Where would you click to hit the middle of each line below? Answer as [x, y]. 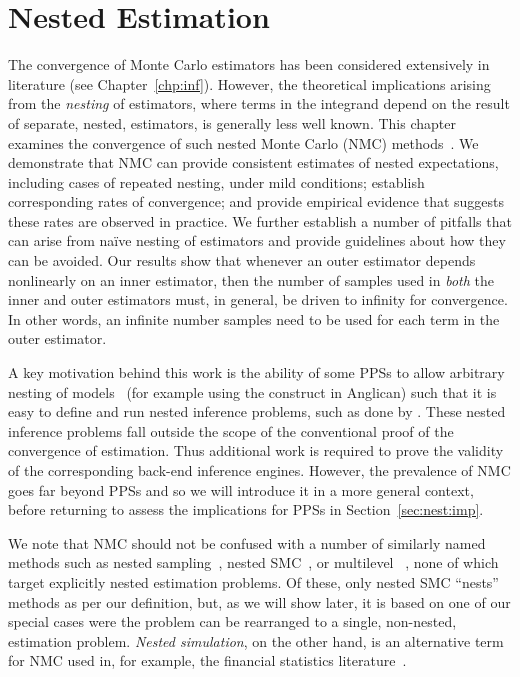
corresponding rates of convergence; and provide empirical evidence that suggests [256, 201]
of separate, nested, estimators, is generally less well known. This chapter [232, 122]
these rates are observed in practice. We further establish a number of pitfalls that [260, 220]
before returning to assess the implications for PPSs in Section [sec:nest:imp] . [246, 509]
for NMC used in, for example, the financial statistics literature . [207, 660]
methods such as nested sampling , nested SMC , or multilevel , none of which [253, 562]
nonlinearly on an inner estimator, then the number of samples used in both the [251, 279]
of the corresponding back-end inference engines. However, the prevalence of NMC [259, 470]
